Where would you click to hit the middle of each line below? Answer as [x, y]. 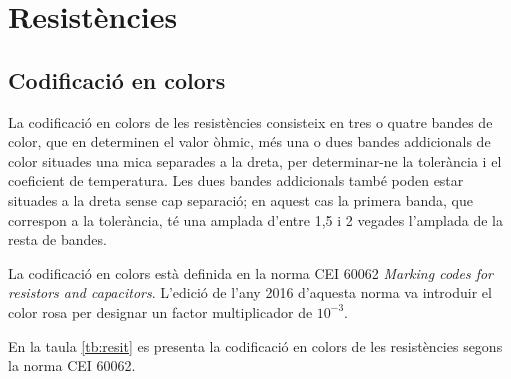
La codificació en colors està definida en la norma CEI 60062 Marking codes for [251, 272]
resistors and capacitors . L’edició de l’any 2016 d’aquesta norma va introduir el [250, 292]
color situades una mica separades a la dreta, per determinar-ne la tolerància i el [255, 160]
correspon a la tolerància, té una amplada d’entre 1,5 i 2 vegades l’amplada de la [255, 219]
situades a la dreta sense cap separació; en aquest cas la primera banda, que [240, 199]
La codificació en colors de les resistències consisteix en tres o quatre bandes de [250, 121]
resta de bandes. [57, 239]
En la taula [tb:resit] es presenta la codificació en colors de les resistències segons [255, 345]
